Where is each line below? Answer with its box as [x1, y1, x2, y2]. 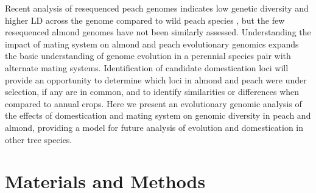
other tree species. [5, 133, 72, 146]
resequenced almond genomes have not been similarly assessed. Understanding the [5, 26, 311, 38]
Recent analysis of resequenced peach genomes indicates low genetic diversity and [5, 2, 309, 14]
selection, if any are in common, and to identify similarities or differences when [5, 85, 300, 98]
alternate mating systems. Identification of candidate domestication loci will [5, 61, 289, 74]
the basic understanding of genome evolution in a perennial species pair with [5, 49, 291, 62]
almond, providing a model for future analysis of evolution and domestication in [5, 121, 304, 133]
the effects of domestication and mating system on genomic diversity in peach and [5, 109, 311, 122]
